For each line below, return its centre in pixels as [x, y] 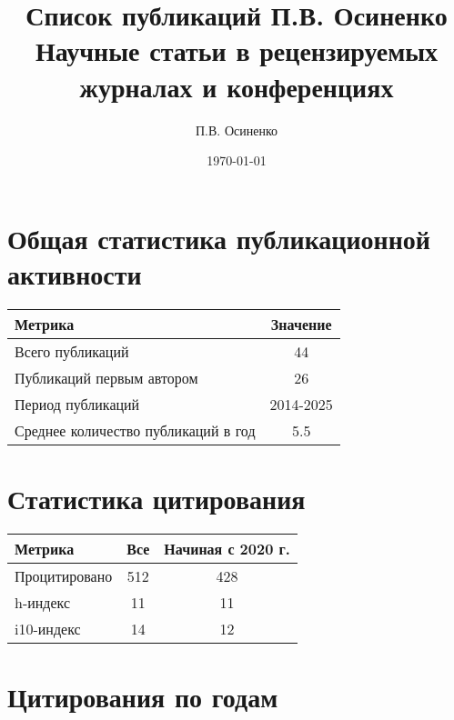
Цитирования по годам [143, 697]
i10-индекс [48, 628]
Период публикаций [77, 404]
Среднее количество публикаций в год [135, 430]
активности [75, 273]
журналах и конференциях [237, 86]
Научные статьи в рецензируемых [237, 50]
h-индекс [43, 602]
